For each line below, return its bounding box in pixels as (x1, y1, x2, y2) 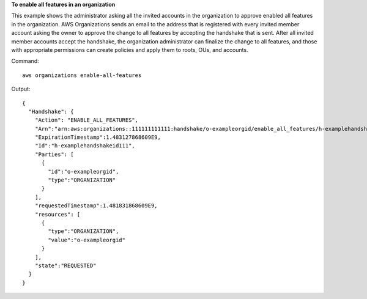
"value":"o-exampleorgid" (48, 236, 125, 243)
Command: (11, 57, 39, 65)
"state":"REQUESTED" (34, 262, 97, 269)
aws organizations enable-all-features (22, 72, 142, 79)
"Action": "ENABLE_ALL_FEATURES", (34, 117, 139, 124)
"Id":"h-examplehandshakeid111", (34, 142, 136, 149)
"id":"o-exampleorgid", (48, 168, 119, 175)
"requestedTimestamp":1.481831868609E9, (34, 202, 158, 209)
